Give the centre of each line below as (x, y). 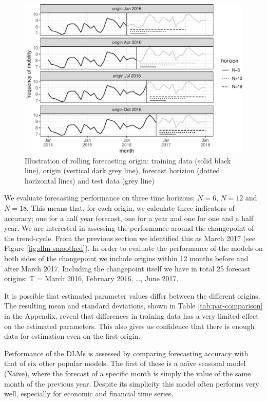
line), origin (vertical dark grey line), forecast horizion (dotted (122, 170)
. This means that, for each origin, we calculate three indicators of (130, 208)
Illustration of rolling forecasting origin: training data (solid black (128, 160)
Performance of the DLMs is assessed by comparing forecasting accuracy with (126, 353)
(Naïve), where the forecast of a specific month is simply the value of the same (128, 373)
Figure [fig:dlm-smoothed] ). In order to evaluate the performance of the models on (133, 248)
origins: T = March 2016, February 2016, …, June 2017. (91, 278)
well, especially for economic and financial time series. (89, 394)
